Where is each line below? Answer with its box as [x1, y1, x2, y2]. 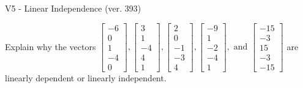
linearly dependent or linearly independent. [5, 71, 166, 84]
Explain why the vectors [5, 40, 96, 53]
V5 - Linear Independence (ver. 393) [5, 2, 141, 14]
